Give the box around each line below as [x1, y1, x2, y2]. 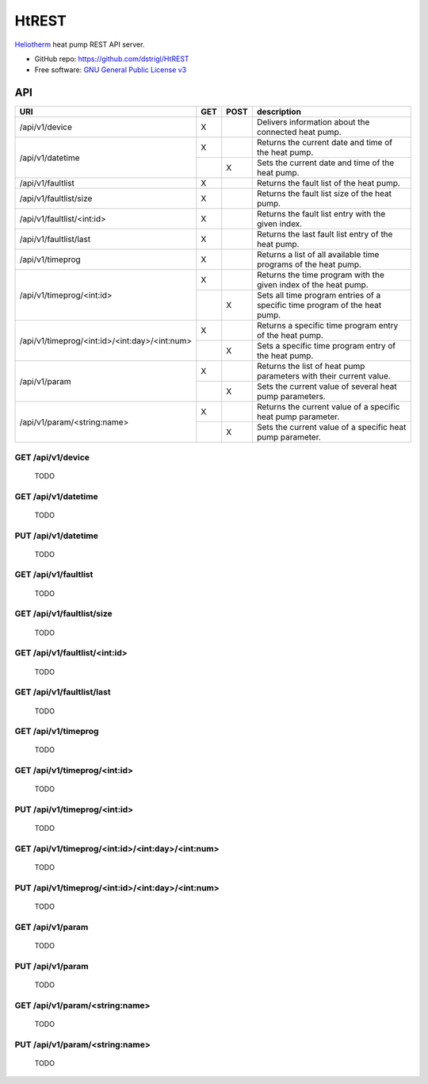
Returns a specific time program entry [256, 320, 399, 331]
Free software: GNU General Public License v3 [34, 65, 187, 75]
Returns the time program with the [256, 270, 384, 281]
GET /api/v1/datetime [14, 490, 98, 502]
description [256, 106, 301, 117]
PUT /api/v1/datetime [14, 530, 99, 541]
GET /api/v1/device [14, 452, 90, 463]
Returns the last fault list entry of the [256, 229, 393, 240]
